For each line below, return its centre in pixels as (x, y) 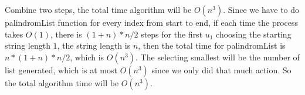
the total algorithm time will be (62, 82)
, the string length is (94, 45)
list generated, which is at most (61, 69)
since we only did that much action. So (221, 69)
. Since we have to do (261, 9)
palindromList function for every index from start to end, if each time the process (152, 22)
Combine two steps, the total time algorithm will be (98, 9)
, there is (66, 34)
